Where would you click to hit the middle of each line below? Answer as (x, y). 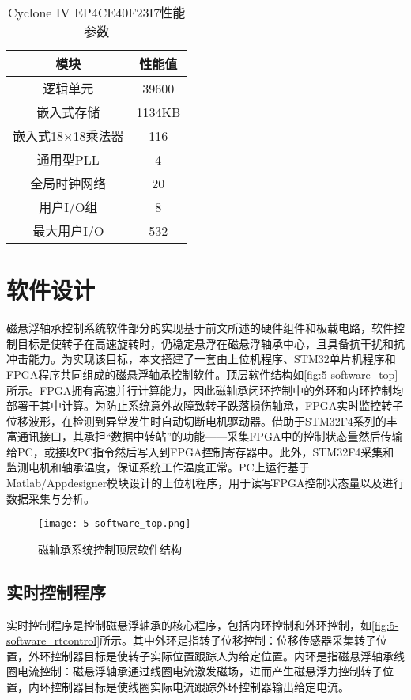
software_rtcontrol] (53, 640)
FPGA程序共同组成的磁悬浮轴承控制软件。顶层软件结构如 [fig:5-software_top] (202, 374)
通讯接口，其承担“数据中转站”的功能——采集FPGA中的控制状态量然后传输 (210, 436)
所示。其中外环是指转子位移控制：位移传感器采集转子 (238, 640)
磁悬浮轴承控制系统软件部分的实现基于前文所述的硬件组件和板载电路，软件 (200, 328)
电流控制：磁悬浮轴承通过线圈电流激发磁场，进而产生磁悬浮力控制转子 (200, 671)
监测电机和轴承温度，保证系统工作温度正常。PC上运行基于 (158, 467)
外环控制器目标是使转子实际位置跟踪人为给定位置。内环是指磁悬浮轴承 (211, 655)
